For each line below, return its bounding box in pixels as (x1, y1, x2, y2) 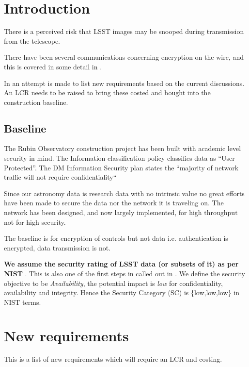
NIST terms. (4, 297, 41, 307)
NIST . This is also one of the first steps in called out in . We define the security (4, 268, 245, 279)
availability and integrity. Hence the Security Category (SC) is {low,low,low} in (4, 287, 239, 298)
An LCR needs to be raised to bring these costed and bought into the (4, 87, 211, 98)
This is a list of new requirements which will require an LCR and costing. (4, 353, 222, 364)
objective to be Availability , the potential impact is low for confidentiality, (4, 278, 223, 288)
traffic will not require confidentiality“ (4, 172, 117, 182)
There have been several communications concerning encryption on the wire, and (4, 52, 244, 62)
